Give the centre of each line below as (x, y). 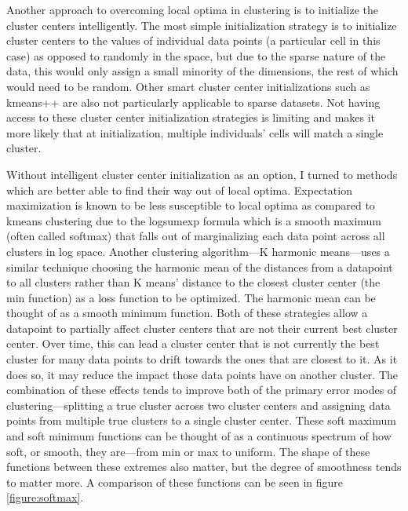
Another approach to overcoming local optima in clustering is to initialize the (192, 9)
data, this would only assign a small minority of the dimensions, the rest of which (202, 71)
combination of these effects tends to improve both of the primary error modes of (202, 390)
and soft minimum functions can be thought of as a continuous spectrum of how (199, 436)
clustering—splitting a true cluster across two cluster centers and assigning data (199, 405)
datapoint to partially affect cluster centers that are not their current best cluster (202, 328)
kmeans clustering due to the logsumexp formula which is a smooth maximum (194, 220)
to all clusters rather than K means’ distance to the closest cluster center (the (193, 282)
